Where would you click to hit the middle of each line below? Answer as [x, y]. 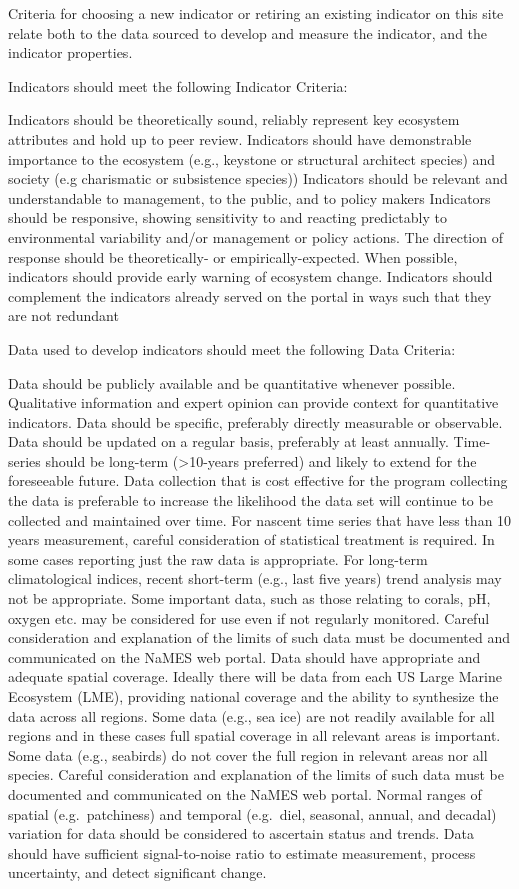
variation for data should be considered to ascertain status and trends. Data [241, 833]
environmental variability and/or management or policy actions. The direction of [255, 236]
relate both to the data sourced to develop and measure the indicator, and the [248, 32]
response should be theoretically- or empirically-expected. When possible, [233, 256]
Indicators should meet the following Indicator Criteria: [178, 85]
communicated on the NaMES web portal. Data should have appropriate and [244, 656]
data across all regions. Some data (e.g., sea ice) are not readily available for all [251, 715]
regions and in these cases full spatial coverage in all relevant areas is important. [254, 735]
